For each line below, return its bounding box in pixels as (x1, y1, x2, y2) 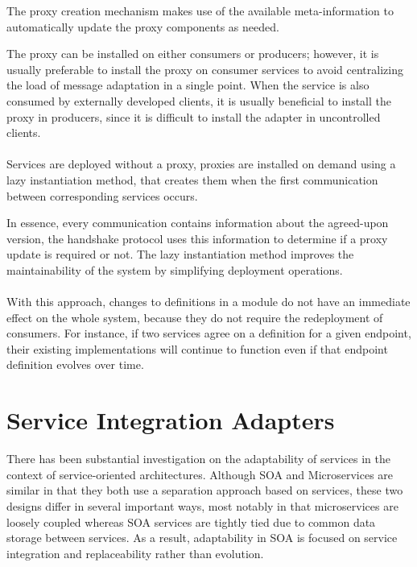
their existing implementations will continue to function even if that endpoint (6, 340, 388, 357)
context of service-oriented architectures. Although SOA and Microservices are (6, 466, 394, 482)
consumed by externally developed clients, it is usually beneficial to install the (6, 92, 391, 109)
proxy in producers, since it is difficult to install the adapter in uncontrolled (6, 108, 381, 125)
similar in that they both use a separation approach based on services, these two (6, 482, 403, 499)
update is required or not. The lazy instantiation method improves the (6, 246, 354, 263)
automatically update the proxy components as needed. (6, 18, 279, 35)
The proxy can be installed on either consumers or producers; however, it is (6, 45, 379, 62)
